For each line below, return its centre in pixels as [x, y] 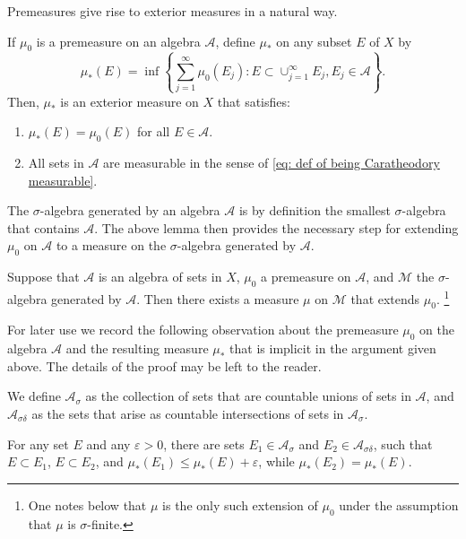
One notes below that [87, 504]
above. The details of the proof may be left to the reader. [164, 365]
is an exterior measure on [129, 101]
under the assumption [399, 504]
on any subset [314, 41]
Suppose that [43, 277]
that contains [43, 227]
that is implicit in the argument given [333, 348]
